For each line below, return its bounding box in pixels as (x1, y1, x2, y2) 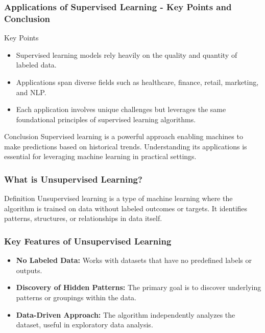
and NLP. (16, 86, 46, 97)
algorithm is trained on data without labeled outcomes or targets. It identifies (4, 203, 248, 213)
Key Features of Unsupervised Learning (4, 235, 172, 247)
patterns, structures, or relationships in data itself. (4, 213, 162, 224)
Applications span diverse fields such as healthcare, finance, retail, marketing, (16, 76, 259, 87)
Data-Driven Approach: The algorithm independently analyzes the (16, 309, 235, 320)
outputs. (16, 264, 42, 275)
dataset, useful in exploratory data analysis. (16, 319, 153, 330)
